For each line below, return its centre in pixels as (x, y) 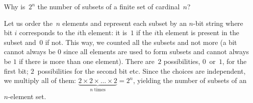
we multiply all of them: (40, 80)
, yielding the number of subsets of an (190, 80)
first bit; (16, 71)
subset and (20, 42)
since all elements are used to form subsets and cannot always (156, 51)
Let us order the (28, 23)
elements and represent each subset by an (125, 23)
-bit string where (218, 23)
